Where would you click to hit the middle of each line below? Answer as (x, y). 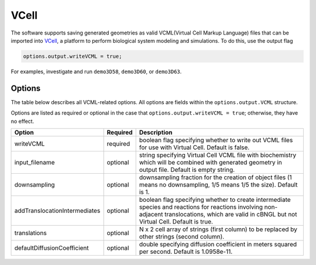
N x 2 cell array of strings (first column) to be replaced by (218, 229)
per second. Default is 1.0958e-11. (186, 252)
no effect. (23, 121)
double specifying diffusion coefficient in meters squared (218, 244)
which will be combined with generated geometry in (210, 162)
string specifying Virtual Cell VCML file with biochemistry (218, 155)
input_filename (35, 162)
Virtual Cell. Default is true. (176, 221)
